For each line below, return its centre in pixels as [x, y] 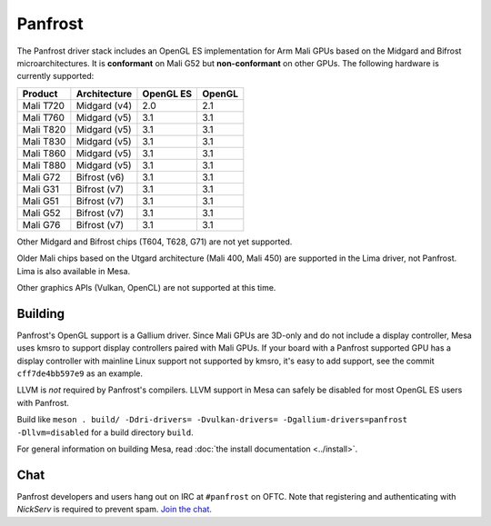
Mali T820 [44, 129]
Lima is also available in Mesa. [74, 271]
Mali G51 [40, 201]
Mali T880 [44, 165]
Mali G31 [40, 189]
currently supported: [55, 76]
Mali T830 [44, 141]
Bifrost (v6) [100, 177]
